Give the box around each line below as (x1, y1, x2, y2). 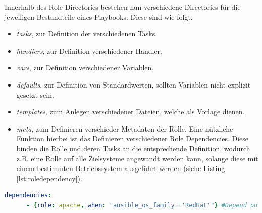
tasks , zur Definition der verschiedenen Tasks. (16, 28, 158, 39)
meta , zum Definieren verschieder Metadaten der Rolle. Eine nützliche (16, 123, 233, 134)
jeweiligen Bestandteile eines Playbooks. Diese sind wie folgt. (5, 11, 193, 22)
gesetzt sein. (16, 89, 54, 100)
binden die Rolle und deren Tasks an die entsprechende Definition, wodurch (16, 143, 250, 153)
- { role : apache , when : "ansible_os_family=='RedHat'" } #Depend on (26, 201, 258, 209)
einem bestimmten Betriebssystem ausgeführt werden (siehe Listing (16, 163, 225, 174)
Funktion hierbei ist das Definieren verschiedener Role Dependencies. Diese (16, 133, 249, 144)
